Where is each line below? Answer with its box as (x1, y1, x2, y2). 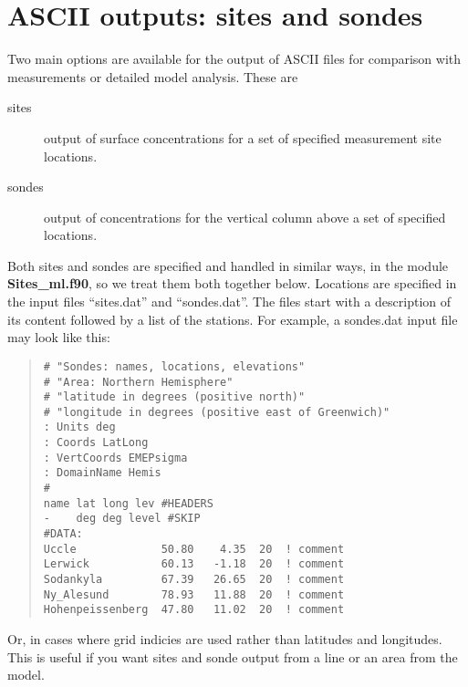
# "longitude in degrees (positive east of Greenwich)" (43, 405, 390, 419)
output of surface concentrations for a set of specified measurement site (44, 128, 442, 147)
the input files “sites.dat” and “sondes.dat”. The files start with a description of (7, 292, 452, 311)
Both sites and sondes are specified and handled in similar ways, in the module (7, 255, 449, 275)
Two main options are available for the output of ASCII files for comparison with (7, 49, 462, 68)
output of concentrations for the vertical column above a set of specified (44, 207, 446, 226)
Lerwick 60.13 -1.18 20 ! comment (43, 557, 345, 571)
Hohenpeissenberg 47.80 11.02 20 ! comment (43, 603, 345, 617)
